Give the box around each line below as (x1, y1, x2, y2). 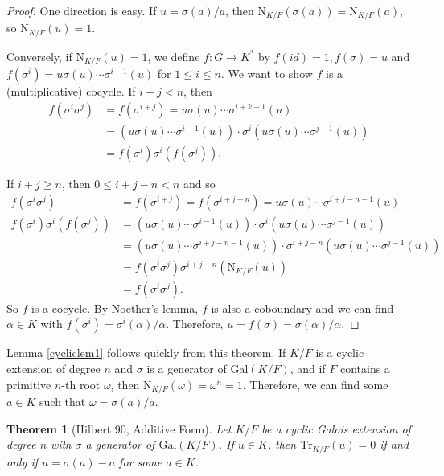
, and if (290, 359, 326, 376)
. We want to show (220, 65, 313, 82)
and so (183, 175, 216, 192)
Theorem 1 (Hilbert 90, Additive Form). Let (6, 420, 232, 437)
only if (6, 453, 39, 470)
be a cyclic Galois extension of (261, 420, 411, 437)
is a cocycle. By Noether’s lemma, (31, 299, 199, 316)
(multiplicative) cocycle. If (6, 83, 136, 100)
